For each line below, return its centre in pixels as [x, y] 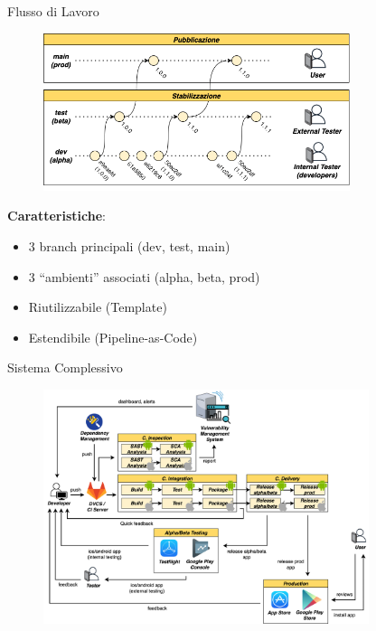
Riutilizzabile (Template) [98, 307]
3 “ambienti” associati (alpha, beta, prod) [144, 276]
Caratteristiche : [56, 216]
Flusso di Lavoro [53, 11]
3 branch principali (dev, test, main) [129, 245]
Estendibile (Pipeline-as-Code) [113, 337]
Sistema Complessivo [65, 367]
